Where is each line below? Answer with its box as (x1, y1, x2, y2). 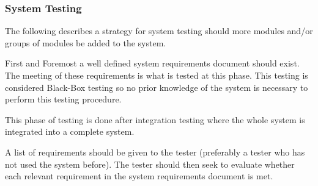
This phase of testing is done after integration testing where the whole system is (5, 113, 305, 126)
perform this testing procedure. (5, 93, 122, 106)
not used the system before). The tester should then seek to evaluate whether (5, 157, 295, 170)
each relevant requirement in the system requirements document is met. (5, 170, 273, 182)
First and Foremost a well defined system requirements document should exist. (5, 57, 300, 70)
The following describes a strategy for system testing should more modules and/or (5, 24, 313, 37)
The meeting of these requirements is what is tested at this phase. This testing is (5, 69, 308, 81)
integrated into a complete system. (5, 125, 135, 138)
